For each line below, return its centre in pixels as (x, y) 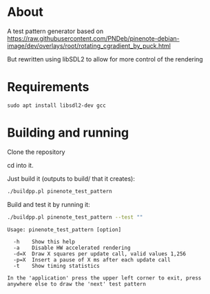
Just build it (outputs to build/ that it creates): (71, 178)
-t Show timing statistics (56, 266)
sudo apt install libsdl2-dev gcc (57, 105)
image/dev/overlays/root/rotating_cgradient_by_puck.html (89, 46)
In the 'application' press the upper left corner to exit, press (104, 278)
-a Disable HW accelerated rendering (72, 248)
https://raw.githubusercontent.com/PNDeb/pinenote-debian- (94, 38)
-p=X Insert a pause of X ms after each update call (92, 259)
